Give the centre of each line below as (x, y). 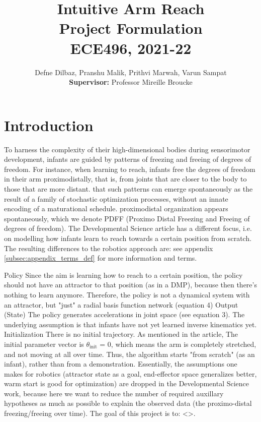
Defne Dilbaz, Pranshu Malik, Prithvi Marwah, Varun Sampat (131, 72)
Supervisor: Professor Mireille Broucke (131, 82)
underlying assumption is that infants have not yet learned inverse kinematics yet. (130, 324)
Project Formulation (131, 28)
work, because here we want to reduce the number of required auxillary (114, 393)
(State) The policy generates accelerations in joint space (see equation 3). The (124, 314)
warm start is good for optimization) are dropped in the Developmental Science (127, 383)
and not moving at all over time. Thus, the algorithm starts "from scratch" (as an (129, 354)
